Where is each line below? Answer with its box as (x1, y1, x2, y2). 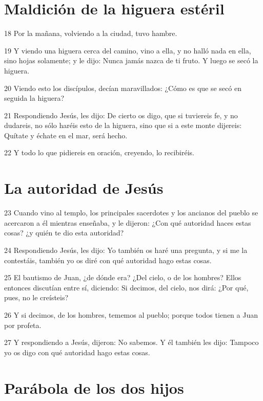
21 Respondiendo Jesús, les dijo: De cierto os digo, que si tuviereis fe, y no (4, 110, 238, 120)
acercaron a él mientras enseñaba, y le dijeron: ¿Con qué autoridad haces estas (4, 217, 251, 228)
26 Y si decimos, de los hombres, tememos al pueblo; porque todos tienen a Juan (4, 309, 258, 320)
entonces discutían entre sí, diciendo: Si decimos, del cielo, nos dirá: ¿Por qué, (4, 282, 249, 293)
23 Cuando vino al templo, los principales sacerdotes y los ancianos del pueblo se (4, 207, 258, 218)
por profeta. (4, 319, 42, 330)
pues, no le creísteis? (4, 292, 69, 303)
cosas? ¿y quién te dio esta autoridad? (4, 227, 124, 238)
